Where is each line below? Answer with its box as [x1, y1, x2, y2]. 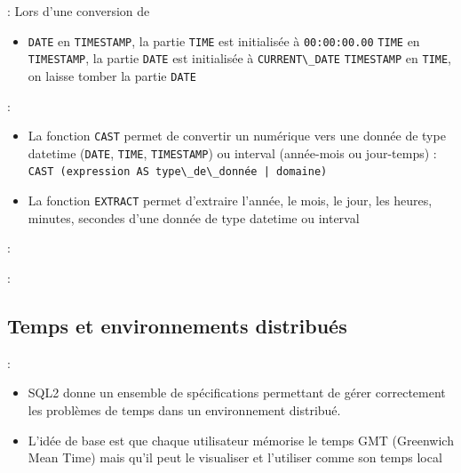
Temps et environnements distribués [7, 311, 347, 339]
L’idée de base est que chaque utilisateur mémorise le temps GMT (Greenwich [28, 430, 454, 449]
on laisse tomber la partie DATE [28, 66, 196, 84]
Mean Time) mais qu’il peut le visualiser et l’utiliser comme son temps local [28, 448, 442, 467]
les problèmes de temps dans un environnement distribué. [28, 400, 341, 419]
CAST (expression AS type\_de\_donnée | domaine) [28, 165, 328, 179]
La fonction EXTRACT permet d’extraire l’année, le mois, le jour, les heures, [28, 191, 433, 210]
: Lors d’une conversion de [7, 2, 150, 20]
